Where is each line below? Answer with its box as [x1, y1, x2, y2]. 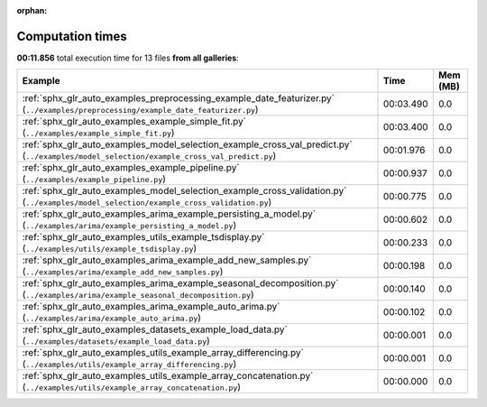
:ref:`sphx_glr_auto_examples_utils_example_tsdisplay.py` [22, 231, 265, 244]
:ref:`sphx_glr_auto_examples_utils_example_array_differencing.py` [22, 347, 304, 359]
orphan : [16, 5, 48, 15]
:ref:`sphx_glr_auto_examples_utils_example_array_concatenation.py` [22, 370, 314, 383]
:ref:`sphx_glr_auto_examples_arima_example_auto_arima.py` [22, 301, 280, 313]
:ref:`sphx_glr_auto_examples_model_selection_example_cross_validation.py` [22, 185, 347, 198]
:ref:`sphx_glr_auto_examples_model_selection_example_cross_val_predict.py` [22, 138, 353, 151]
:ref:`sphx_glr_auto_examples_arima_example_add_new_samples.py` [22, 254, 312, 266]
